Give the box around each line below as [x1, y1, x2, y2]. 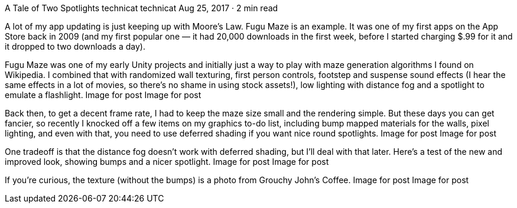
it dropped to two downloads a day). [5, 41, 145, 51]
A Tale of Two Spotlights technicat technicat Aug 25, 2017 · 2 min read [5, 3, 278, 13]
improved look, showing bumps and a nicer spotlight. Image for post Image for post [5, 157, 329, 167]
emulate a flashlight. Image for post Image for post [5, 90, 201, 100]
